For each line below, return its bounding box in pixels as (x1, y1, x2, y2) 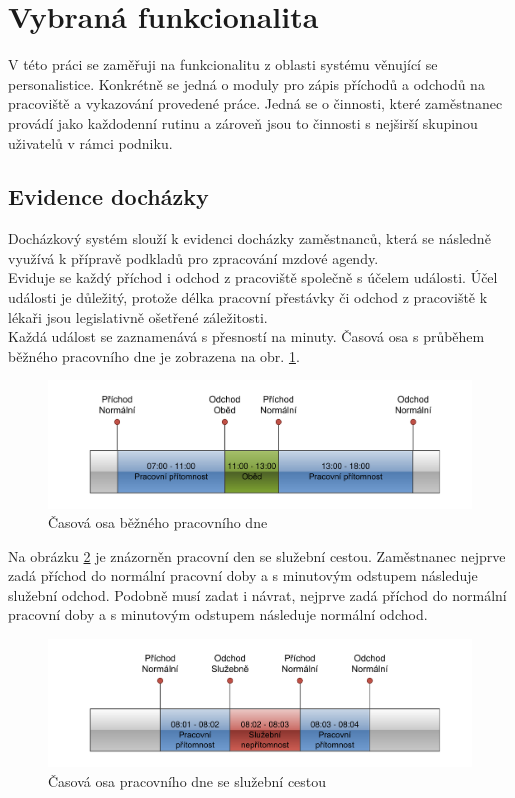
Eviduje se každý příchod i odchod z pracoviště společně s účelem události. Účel (8, 267, 498, 288)
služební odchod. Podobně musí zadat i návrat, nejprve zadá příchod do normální (8, 584, 507, 605)
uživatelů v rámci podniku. (8, 132, 173, 153)
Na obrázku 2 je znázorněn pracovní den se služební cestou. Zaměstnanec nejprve (8, 545, 506, 566)
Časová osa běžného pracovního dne (48, 512, 268, 533)
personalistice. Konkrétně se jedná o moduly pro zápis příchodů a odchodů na (8, 73, 485, 94)
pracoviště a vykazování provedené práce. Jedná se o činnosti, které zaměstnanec (8, 93, 503, 114)
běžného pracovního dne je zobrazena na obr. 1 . (8, 345, 300, 366)
